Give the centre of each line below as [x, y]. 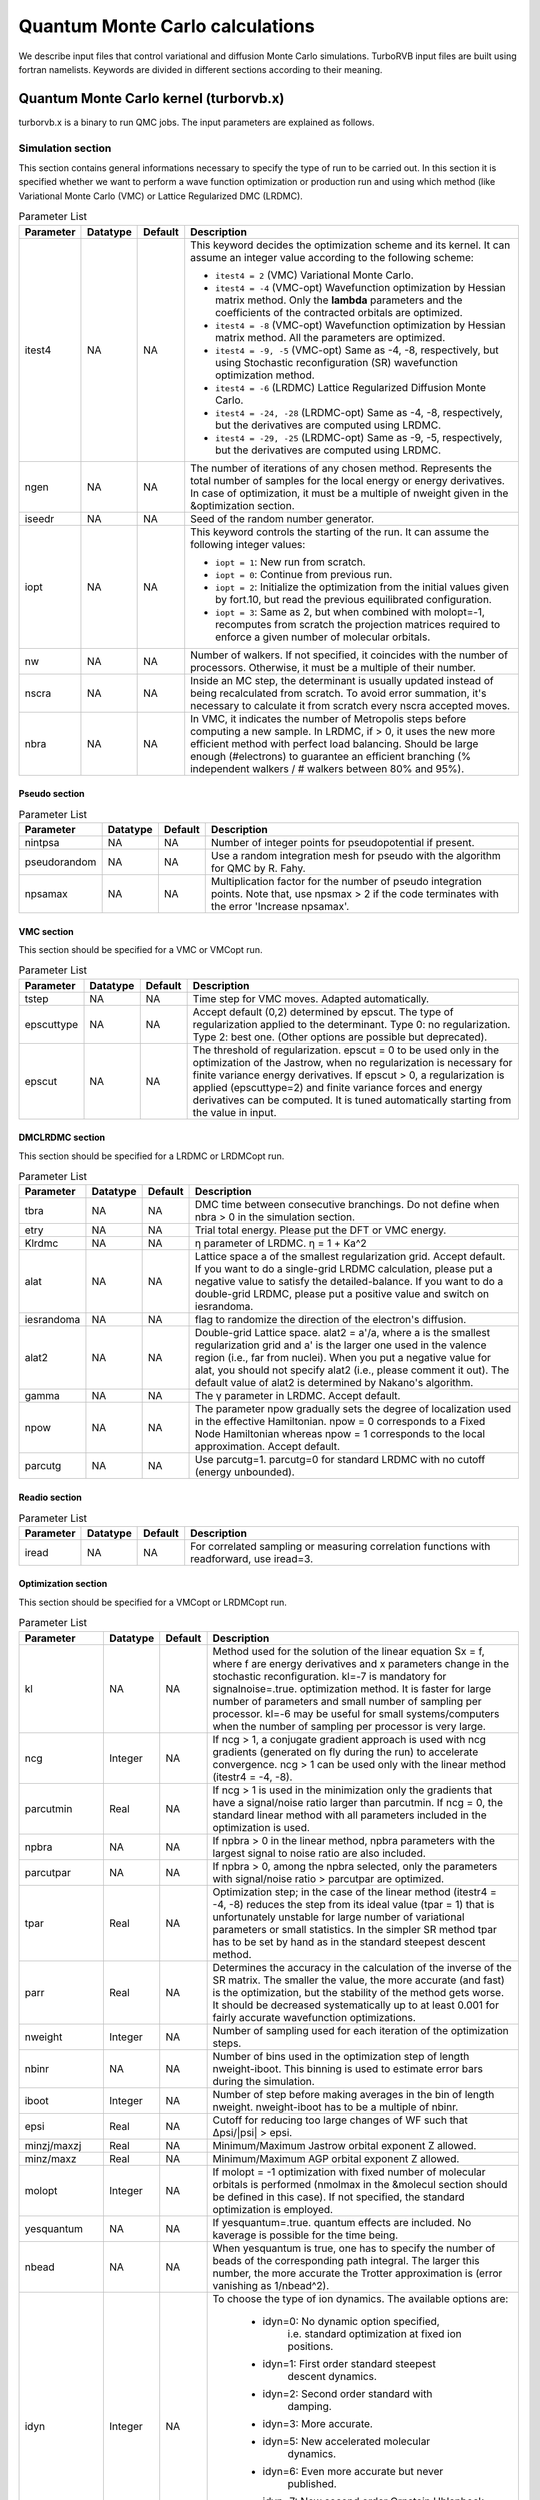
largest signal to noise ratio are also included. [319, 1853]
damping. [309, 2406]
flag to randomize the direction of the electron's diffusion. [331, 1320]
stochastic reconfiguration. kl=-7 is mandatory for [329, 1676]
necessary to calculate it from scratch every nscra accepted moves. [350, 705]
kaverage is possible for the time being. [305, 2235]
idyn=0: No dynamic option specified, [351, 2321]
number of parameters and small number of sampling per [347, 1701]
